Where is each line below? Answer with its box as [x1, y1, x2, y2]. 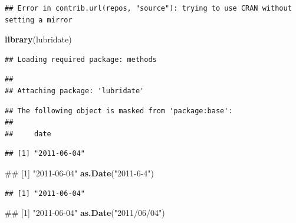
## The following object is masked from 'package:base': [5, 106, 233, 115]
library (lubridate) [5, 33, 72, 45]
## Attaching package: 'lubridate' [5, 86, 144, 95]
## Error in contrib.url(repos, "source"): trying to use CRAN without [5, 4, 292, 12]
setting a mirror [5, 15, 73, 24]
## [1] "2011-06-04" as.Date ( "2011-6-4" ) [5, 166, 154, 179]
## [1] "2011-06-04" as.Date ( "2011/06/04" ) [5, 206, 165, 219]
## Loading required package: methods [5, 55, 157, 64]
